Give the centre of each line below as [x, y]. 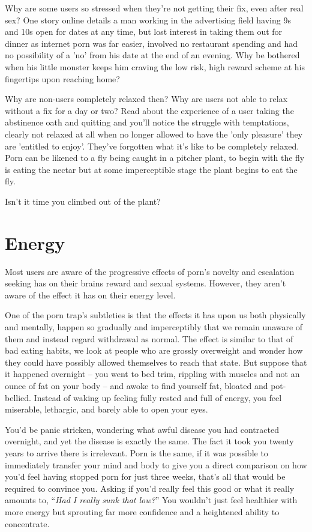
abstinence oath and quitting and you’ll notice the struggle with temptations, [147, 122]
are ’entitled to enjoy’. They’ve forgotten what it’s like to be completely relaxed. [152, 146]
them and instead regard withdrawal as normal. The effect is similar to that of [149, 338]
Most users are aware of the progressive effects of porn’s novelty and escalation [150, 271]
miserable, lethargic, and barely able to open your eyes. [106, 409]
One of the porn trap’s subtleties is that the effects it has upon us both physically [155, 315]
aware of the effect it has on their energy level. [90, 295]
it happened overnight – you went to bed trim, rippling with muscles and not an [152, 374]
